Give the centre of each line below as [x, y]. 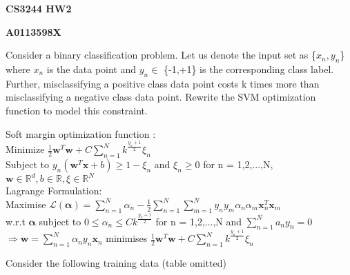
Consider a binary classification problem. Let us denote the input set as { [161, 55]
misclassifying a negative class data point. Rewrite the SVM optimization [161, 97]
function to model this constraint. [77, 110]
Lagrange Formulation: [54, 191]
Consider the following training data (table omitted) [116, 263]
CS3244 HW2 [39, 8]
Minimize [25, 149]
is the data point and [91, 69]
